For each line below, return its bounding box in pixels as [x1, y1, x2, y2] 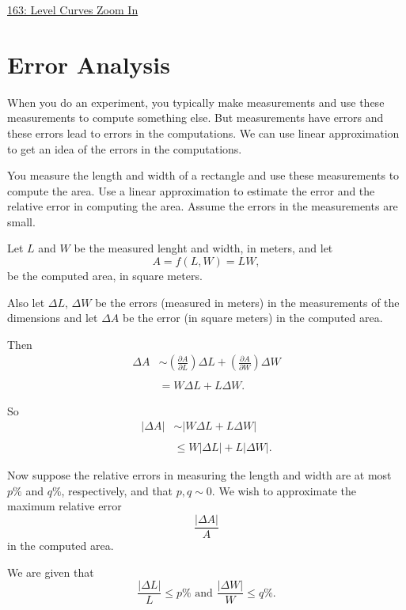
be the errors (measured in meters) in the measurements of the [95, 294, 400, 310]
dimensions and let [7, 309, 98, 326]
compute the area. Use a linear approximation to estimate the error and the [7, 182, 375, 199]
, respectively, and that [61, 482, 173, 498]
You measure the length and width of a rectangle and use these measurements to [7, 167, 400, 184]
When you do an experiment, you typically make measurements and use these [7, 93, 385, 110]
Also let [7, 294, 45, 310]
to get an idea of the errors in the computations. [7, 140, 242, 157]
